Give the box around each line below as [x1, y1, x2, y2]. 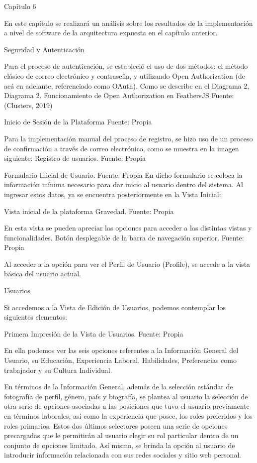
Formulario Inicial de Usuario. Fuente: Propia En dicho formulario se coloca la [4, 169, 243, 180]
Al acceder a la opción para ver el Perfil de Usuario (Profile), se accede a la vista [4, 258, 251, 269]
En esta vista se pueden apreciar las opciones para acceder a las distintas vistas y [4, 223, 252, 233]
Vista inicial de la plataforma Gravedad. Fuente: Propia [4, 206, 174, 216]
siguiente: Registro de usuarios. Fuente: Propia [4, 153, 146, 163]
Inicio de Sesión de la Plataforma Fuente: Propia [4, 116, 152, 127]
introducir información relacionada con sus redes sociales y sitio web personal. [4, 450, 242, 460]
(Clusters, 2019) [4, 100, 53, 110]
